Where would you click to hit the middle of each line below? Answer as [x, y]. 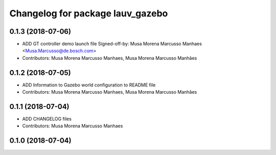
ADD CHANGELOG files [47, 119]
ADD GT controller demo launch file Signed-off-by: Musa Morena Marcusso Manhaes [112, 44]
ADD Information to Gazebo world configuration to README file [89, 85]
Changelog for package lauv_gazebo [89, 13]
